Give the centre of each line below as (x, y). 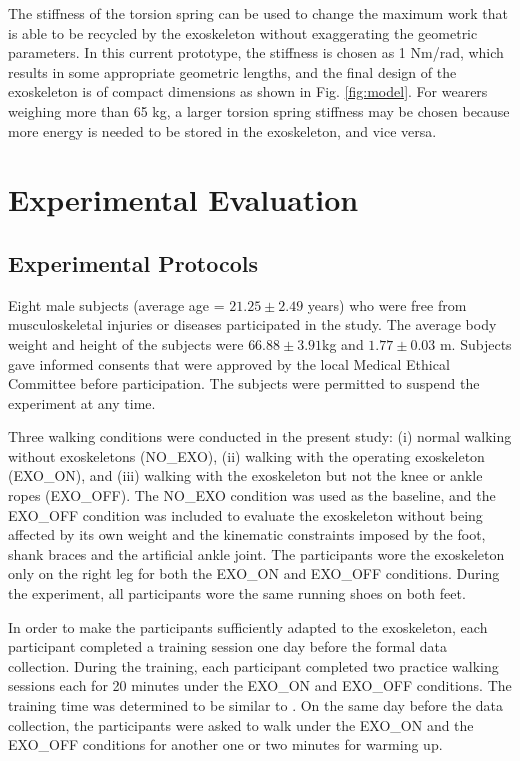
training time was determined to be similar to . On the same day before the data (256, 705)
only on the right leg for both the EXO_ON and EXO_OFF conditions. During (254, 573)
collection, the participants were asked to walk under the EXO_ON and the (241, 724)
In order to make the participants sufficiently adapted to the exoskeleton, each (248, 626)
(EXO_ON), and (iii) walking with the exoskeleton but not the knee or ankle (245, 475)
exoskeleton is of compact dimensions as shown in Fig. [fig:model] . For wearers (248, 91)
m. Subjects (475, 343)
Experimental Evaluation (183, 199)
